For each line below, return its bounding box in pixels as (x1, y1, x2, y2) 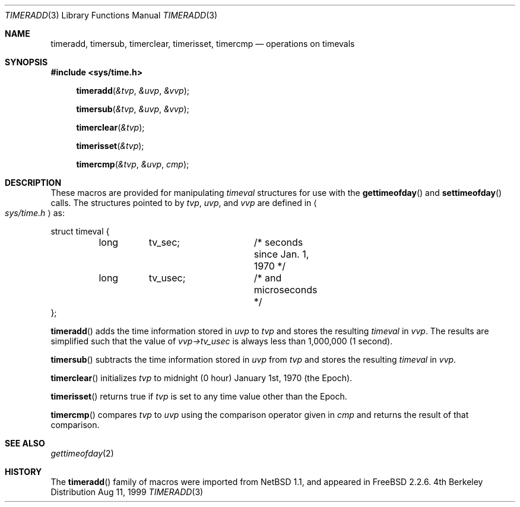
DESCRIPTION (5, 178, 62, 188)
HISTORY (5, 467, 42, 477)
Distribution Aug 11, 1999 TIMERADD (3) (50, 487, 204, 497)
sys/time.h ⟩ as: (5, 208, 65, 218)
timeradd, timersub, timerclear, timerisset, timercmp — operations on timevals (50, 39, 355, 49)
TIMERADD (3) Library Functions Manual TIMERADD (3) (5, 10, 218, 20)
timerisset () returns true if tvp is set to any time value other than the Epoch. (50, 391, 347, 401)
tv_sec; (148, 236, 180, 248)
